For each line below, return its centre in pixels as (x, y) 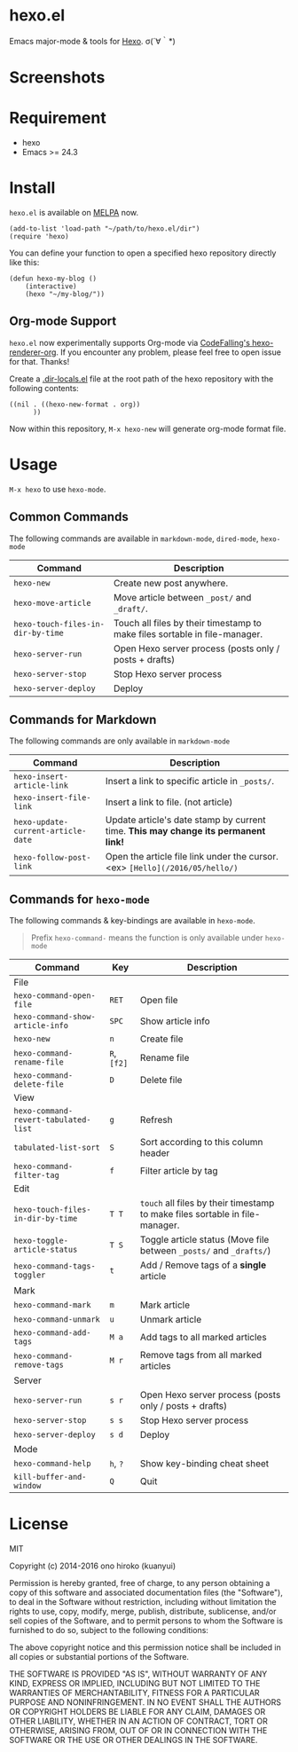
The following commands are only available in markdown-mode (120, 741)
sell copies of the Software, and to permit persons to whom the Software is (146, 1621)
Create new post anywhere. (171, 583)
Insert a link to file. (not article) (169, 802)
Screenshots (57, 78)
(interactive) (51, 287)
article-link (41, 786)
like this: (24, 262)
